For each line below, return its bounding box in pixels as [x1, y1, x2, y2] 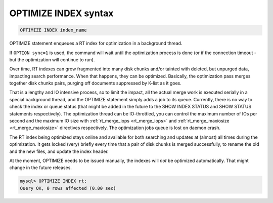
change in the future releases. [9, 165, 72, 171]
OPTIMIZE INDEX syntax [9, 8, 114, 19]
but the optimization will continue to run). [9, 56, 95, 63]
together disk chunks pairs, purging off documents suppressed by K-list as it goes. [9, 80, 181, 86]
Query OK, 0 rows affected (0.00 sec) [20, 185, 116, 191]
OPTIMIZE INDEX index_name [20, 27, 87, 33]
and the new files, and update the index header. [9, 148, 109, 154]
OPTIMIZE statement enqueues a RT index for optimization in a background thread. [9, 40, 183, 47]
